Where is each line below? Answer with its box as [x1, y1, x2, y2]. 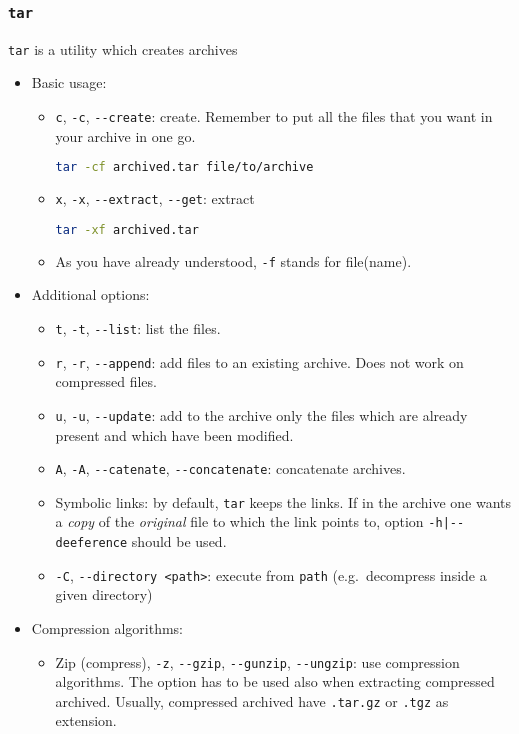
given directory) [55, 584, 153, 605]
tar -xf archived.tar [55, 222, 199, 237]
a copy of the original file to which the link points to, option [55, 511, 424, 532]
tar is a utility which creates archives [8, 38, 238, 59]
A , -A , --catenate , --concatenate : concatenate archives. [55, 458, 406, 479]
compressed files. [55, 371, 157, 392]
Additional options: [31, 284, 150, 305]
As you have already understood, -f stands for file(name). [55, 250, 412, 271]
